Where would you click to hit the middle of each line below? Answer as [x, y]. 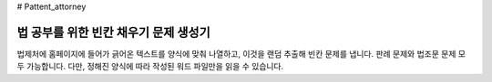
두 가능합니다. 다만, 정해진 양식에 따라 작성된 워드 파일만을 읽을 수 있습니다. [150, 67]
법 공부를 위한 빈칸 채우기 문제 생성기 [113, 32]
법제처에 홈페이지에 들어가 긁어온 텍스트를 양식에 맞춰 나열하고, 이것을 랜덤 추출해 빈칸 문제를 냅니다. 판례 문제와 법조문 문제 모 [241, 53]
